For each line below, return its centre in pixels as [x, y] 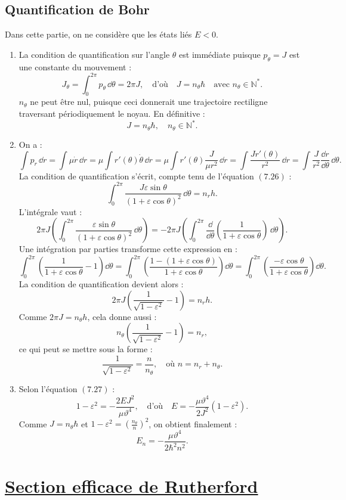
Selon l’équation [48, 389]
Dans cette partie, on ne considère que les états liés [98, 34]
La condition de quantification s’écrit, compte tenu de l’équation [136, 176]
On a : [30, 144]
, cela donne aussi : [122, 316]
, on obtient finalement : [193, 423]
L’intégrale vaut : [50, 211]
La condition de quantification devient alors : [101, 284]
